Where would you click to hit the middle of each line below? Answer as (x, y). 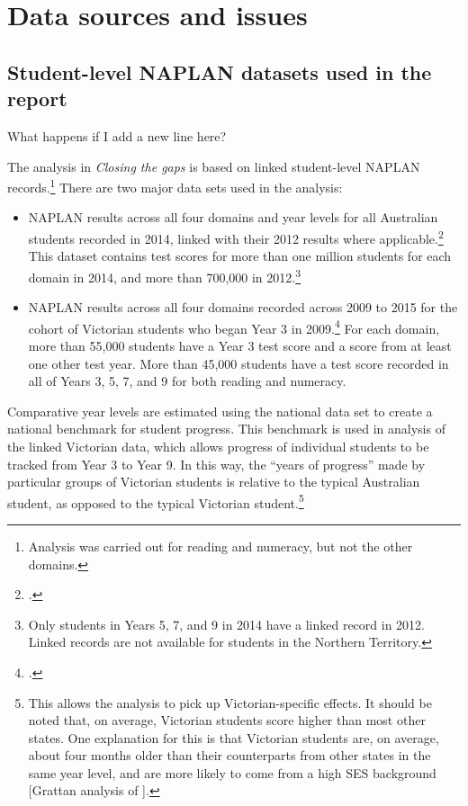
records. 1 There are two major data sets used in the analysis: (175, 186)
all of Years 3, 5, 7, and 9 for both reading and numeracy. (187, 381)
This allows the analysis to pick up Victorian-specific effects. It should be (230, 702)
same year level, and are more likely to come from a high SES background (232, 772)
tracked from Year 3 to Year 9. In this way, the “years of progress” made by (216, 464)
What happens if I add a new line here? (117, 135)
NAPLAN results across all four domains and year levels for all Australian (233, 217)
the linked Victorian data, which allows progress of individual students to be (218, 446)
